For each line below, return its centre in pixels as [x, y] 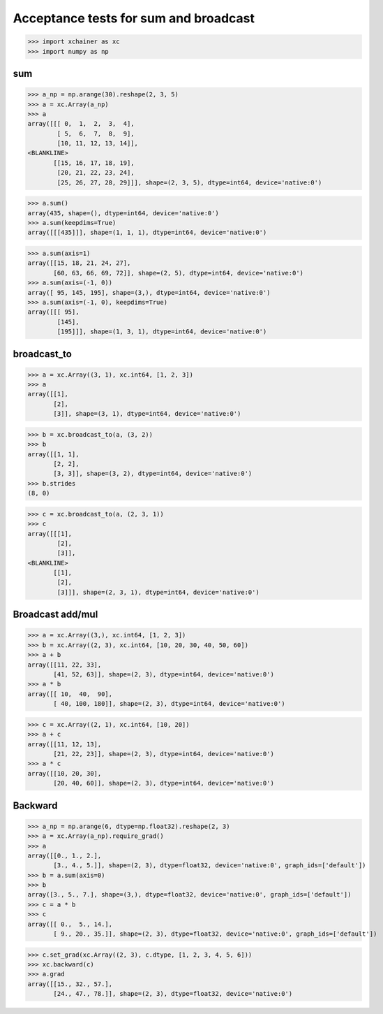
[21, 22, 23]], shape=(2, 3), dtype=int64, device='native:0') [164, 754]
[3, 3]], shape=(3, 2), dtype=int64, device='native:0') [153, 474]
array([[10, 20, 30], [65, 773]
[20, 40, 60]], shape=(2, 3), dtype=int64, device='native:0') [164, 783]
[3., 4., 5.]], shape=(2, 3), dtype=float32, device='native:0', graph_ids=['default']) [210, 865]
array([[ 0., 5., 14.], [70, 924]
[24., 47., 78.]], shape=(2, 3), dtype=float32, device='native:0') [173, 994]
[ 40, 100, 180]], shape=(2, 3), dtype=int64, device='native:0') [169, 704]
